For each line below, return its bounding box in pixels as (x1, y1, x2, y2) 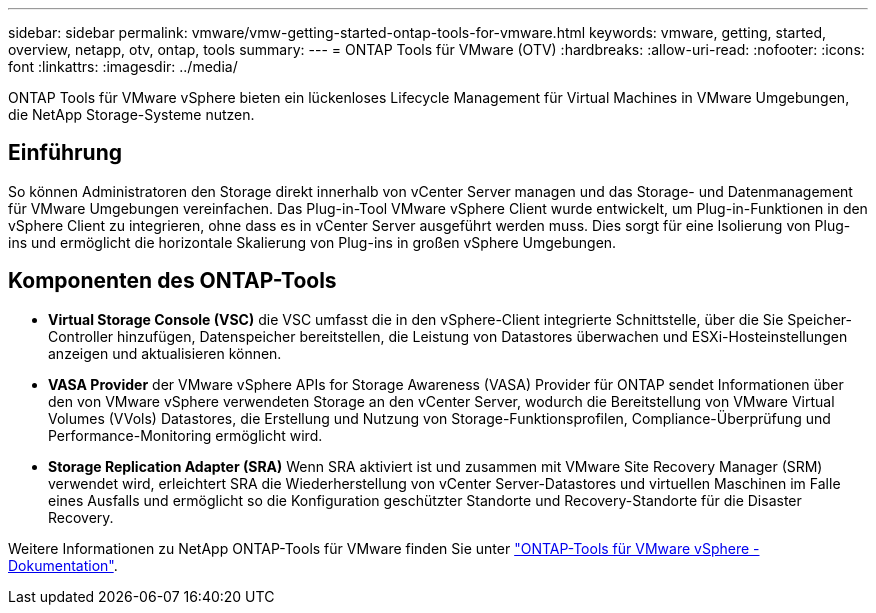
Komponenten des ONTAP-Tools (8, 268, 337, 294)
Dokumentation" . (8, 556, 118, 574)
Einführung (8, 140, 122, 166)
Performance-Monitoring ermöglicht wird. (48, 426, 323, 444)
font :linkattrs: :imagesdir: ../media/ (8, 58, 238, 75)
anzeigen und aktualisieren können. (48, 344, 282, 362)
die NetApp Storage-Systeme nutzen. (8, 106, 255, 123)
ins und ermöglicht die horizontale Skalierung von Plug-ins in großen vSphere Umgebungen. (8, 233, 617, 251)
